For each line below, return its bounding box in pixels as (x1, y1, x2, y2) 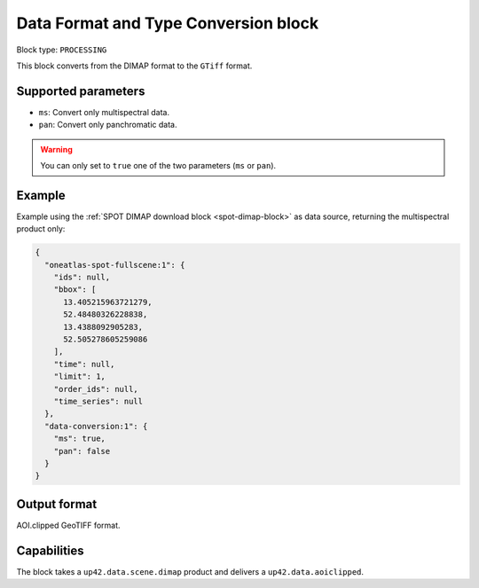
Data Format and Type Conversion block (16, 13, 319, 33)
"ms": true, (53, 434, 106, 443)
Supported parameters (16, 83, 145, 98)
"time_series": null (53, 396, 144, 406)
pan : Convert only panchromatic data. (38, 120, 177, 130)
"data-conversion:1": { (44, 421, 148, 431)
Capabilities (16, 543, 84, 558)
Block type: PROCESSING (16, 44, 107, 55)
